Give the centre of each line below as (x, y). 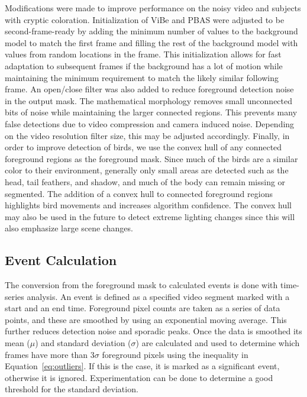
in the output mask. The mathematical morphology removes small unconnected (149, 100)
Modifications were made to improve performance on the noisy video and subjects (153, 8)
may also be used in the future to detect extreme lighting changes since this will (150, 216)
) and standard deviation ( (83, 343)
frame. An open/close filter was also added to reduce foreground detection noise (149, 89)
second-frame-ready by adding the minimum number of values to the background (151, 31)
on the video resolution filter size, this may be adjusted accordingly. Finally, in (147, 135)
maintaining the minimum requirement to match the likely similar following (142, 77)
